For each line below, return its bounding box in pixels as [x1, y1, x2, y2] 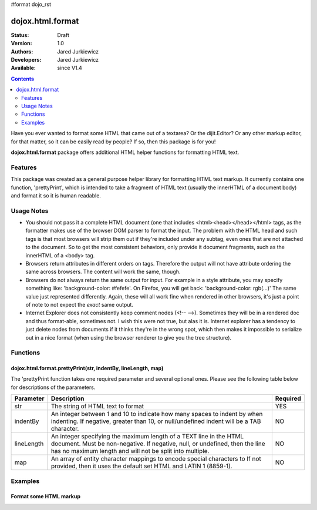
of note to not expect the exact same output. [25, 301, 133, 308]
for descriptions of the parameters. [11, 384, 96, 391]
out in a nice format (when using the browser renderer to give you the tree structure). [25, 334, 232, 341]
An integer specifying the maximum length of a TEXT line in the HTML [50, 432, 244, 441]
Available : [11, 65, 36, 72]
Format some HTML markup [11, 493, 80, 500]
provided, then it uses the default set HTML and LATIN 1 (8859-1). [50, 462, 232, 470]
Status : [11, 31, 29, 38]
